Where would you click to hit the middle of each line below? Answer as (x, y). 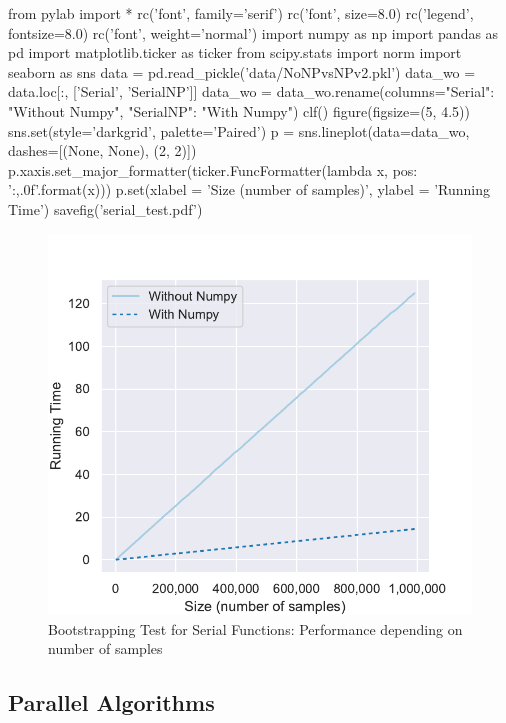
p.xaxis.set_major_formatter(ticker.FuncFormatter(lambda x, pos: (213, 169)
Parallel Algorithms (111, 702)
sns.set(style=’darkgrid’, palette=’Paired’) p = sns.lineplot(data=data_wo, (239, 130)
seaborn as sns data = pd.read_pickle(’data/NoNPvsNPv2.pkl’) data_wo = (242, 71)
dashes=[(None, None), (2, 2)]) (102, 150)
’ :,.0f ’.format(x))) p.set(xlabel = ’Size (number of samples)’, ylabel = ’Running (249, 189)
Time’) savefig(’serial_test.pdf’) (105, 208)
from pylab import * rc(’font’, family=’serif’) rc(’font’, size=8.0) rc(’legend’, (241, 13)
